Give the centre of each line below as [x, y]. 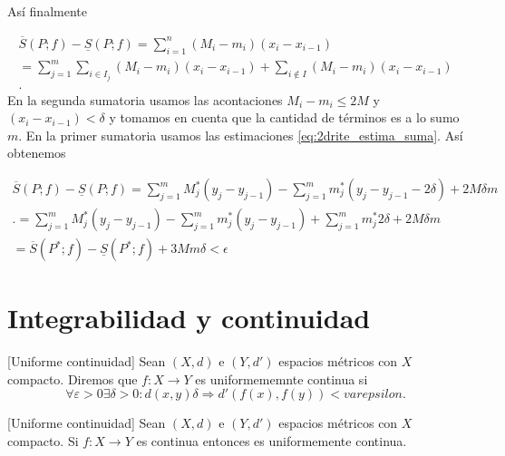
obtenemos [37, 153]
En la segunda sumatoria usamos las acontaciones [145, 99]
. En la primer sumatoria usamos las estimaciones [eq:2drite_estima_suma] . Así [241, 135]
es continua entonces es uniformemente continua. [272, 441]
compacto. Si [43, 441]
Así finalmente [47, 11]
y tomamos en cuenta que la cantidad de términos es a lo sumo [284, 117]
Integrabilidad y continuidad [189, 318]
